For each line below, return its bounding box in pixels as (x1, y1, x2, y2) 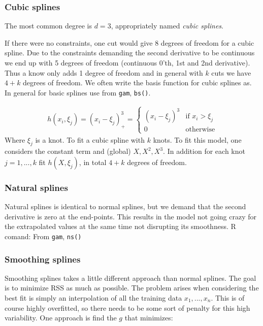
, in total (79, 156, 107, 167)
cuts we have (211, 67, 251, 78)
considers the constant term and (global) (5, 146, 131, 156)
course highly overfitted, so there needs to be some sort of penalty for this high (5, 302, 250, 313)
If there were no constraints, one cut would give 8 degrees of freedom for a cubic (5, 37, 254, 48)
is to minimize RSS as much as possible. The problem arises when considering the (5, 282, 259, 293)
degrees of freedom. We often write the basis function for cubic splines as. (23, 77, 252, 88)
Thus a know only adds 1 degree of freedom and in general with (5, 67, 203, 78)
